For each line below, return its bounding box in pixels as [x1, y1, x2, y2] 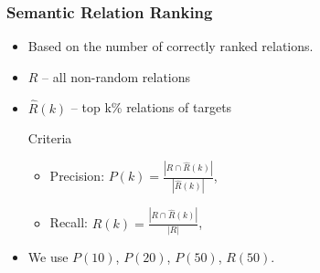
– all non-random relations [42, 67, 191, 86]
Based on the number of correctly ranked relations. [27, 37, 314, 56]
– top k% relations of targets [70, 98, 232, 117]
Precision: [49, 166, 105, 185]
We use [27, 247, 69, 267]
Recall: [49, 213, 89, 232]
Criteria [27, 129, 72, 148]
